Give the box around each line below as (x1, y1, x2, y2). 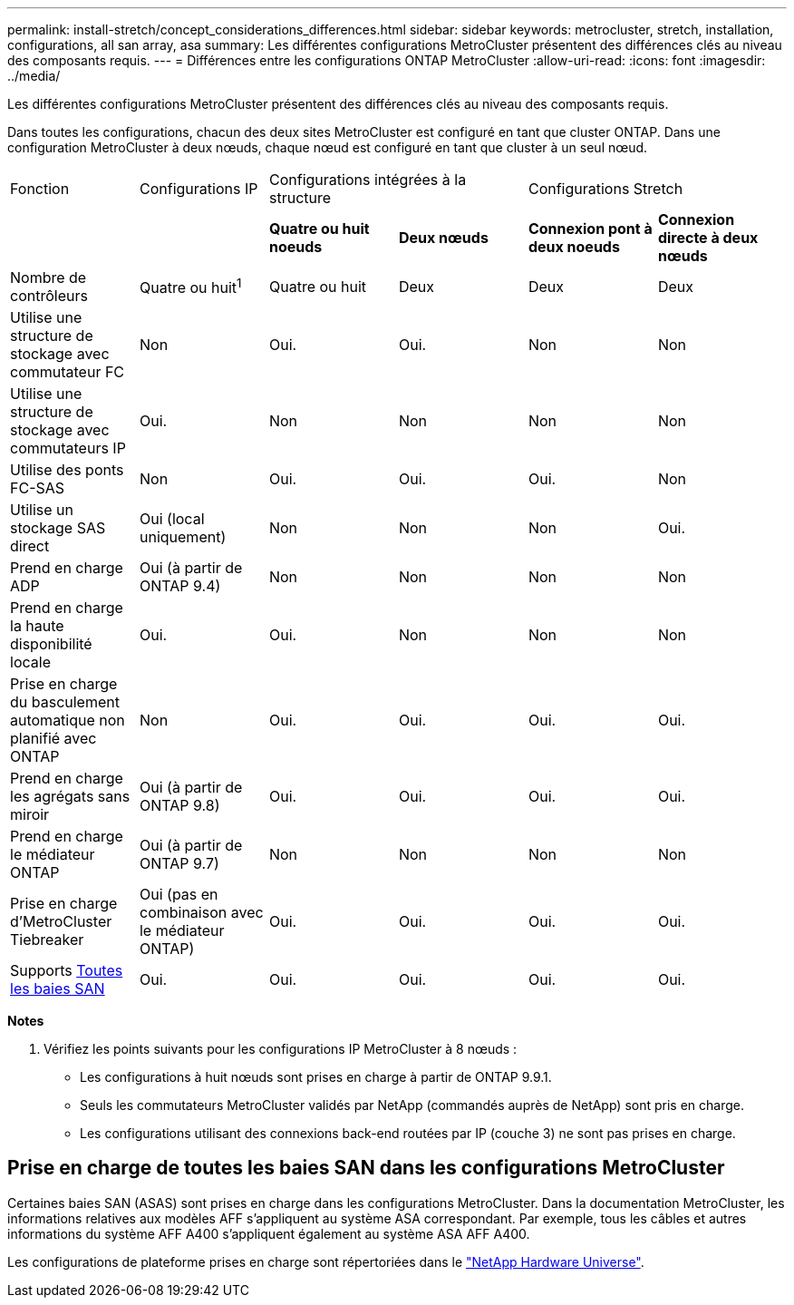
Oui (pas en (139, 885, 218, 903)
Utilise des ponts (10, 461, 124, 479)
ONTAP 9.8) (139, 796, 220, 814)
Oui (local (139, 510, 205, 528)
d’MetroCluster (10, 912, 112, 930)
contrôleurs (10, 287, 88, 305)
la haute (10, 617, 64, 635)
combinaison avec (139, 903, 264, 921)
